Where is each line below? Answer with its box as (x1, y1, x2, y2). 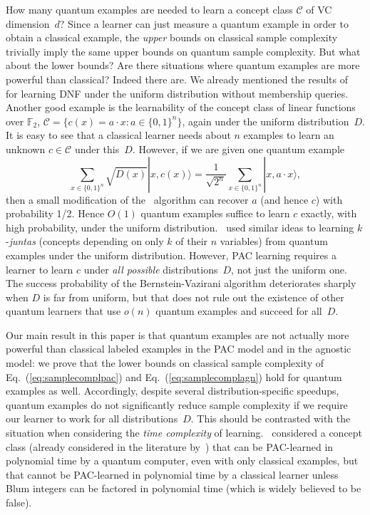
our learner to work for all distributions (6, 411, 178, 426)
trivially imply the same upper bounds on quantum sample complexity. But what (6, 43, 361, 58)
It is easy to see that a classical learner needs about (6, 128, 231, 142)
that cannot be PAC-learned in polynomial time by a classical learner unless (6, 467, 339, 482)
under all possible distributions (83, 261, 218, 276)
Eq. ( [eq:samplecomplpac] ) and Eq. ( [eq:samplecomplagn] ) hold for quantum (6, 369, 342, 384)
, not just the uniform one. (231, 261, 347, 276)
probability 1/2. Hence (6, 206, 105, 221)
